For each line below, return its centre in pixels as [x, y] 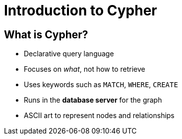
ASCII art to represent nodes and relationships [99, 116]
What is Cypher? [46, 34]
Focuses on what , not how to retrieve [85, 69]
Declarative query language [69, 54]
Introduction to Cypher [81, 10]
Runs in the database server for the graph [93, 100]
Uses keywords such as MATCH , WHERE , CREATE [101, 85]
